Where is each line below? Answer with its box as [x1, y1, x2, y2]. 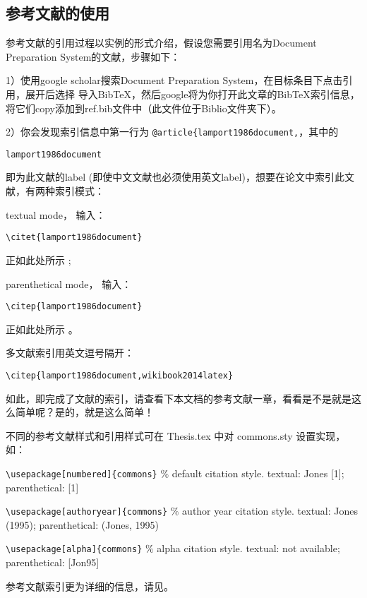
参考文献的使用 [6, 2, 109, 24]
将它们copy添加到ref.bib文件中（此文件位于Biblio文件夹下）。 [6, 100, 282, 115]
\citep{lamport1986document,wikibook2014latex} [6, 370, 234, 381]
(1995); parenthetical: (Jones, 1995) [6, 517, 159, 532]
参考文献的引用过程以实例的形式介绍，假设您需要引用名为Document [6, 35, 317, 50]
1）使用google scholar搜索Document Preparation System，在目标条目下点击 [6, 73, 343, 88]
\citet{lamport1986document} [6, 232, 143, 243]
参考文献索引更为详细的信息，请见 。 [6, 578, 174, 593]
